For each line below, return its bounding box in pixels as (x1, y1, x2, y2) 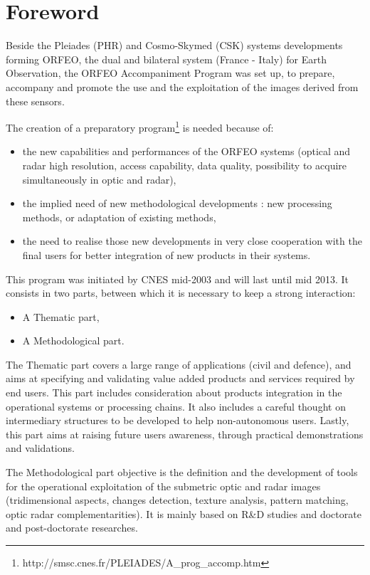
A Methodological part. (22, 333, 125, 348)
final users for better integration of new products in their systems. (22, 247, 311, 262)
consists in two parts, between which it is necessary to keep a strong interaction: (6, 285, 356, 300)
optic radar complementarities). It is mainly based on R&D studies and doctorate (6, 506, 361, 521)
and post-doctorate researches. (6, 520, 138, 535)
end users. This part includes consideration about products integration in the (6, 385, 342, 400)
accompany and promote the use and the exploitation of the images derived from (6, 79, 359, 94)
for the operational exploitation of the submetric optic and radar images (6, 478, 321, 493)
